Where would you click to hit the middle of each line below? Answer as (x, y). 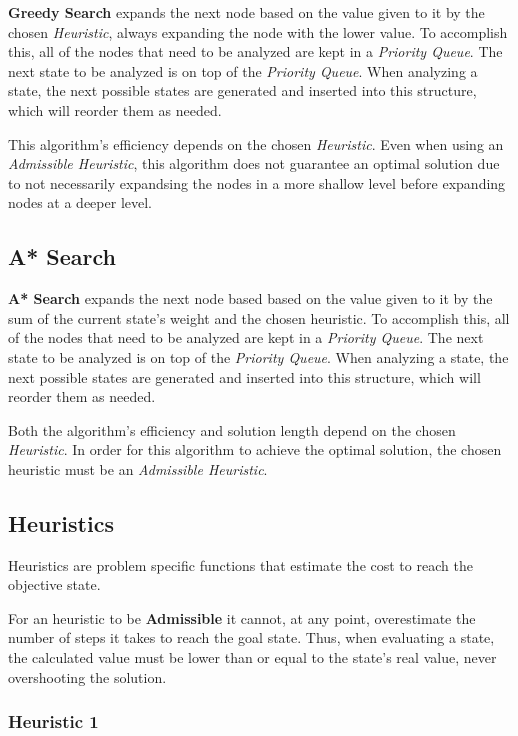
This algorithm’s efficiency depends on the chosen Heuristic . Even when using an (256, 143)
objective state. (54, 584)
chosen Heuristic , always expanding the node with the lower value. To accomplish (258, 31)
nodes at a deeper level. (80, 202)
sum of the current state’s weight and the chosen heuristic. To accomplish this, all (259, 317)
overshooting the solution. (87, 676)
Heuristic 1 (53, 721)
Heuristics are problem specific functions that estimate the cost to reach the (240, 564)
